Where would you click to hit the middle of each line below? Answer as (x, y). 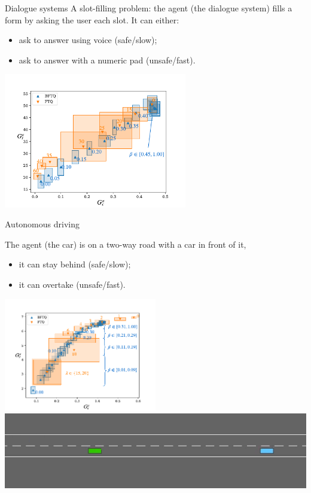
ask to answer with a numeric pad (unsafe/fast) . (107, 60)
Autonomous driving (42, 224)
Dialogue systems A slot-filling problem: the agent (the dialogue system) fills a (149, 8)
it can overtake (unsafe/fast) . (72, 284)
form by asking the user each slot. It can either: (92, 19)
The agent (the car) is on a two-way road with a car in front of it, (126, 244)
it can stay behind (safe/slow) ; (75, 264)
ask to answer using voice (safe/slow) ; (88, 40)
